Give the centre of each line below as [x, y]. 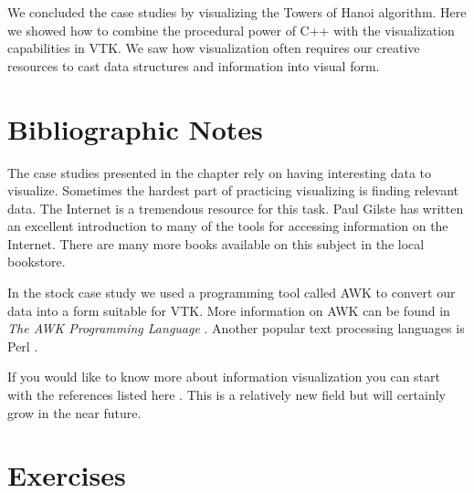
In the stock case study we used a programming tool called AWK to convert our [232, 293]
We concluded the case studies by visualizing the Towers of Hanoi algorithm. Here [237, 12]
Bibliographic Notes [135, 128]
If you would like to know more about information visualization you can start [224, 377]
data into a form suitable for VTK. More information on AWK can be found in [229, 310]
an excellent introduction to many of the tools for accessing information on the [228, 226]
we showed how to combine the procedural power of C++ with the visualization [231, 30]
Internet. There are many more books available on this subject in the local [216, 243]
